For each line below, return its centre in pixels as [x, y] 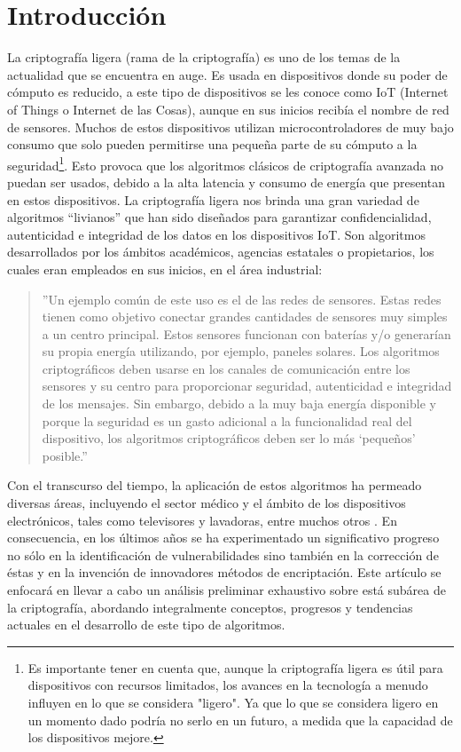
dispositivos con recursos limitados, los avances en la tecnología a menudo [228, 685]
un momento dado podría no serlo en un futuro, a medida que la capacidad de [240, 720]
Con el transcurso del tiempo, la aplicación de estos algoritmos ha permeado [215, 485]
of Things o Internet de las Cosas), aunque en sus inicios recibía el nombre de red [228, 109]
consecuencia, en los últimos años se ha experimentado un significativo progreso [223, 538]
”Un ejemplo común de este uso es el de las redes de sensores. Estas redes [242, 299]
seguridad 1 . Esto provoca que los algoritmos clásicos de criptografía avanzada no [226, 163]
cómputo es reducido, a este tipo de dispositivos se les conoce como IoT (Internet [228, 92]
